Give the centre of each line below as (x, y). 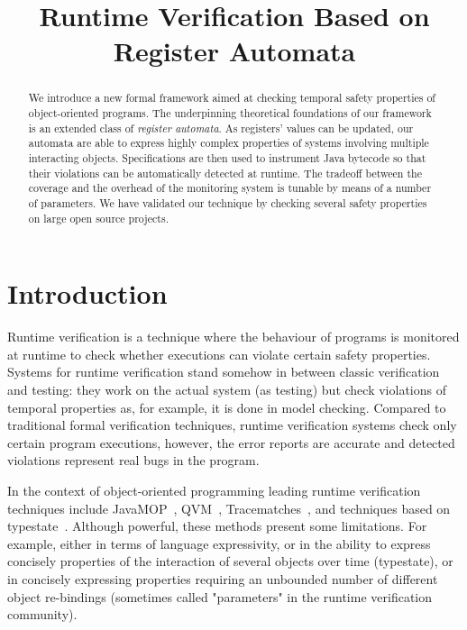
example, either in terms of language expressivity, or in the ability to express (219, 543)
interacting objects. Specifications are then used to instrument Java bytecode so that (227, 157)
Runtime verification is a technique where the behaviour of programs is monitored (233, 337)
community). (42, 614)
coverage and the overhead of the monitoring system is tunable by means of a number (230, 188)
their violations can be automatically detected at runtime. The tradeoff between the (225, 173)
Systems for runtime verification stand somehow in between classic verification (224, 372)
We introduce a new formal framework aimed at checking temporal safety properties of (232, 98)
